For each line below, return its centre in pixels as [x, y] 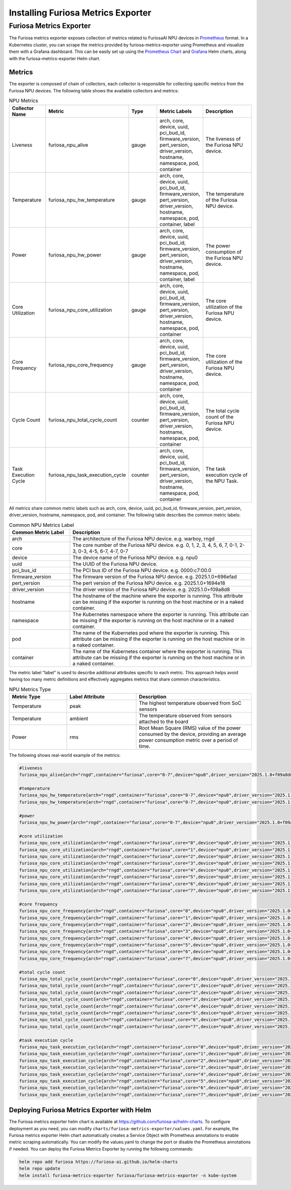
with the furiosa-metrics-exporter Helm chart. [55, 58]
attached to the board [164, 721]
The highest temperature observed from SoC [190, 703]
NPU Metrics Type [30, 689]
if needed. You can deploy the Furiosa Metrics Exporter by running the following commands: [101, 1149]
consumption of [224, 252]
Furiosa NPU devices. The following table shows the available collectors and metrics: [94, 90]
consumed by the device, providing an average [193, 734]
